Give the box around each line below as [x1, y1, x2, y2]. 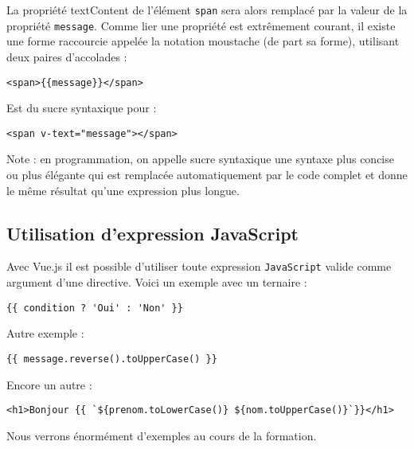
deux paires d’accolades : [6, 48, 127, 64]
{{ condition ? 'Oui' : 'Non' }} [6, 302, 183, 314]
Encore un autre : [6, 376, 92, 392]
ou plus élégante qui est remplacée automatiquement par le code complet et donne [6, 166, 408, 182]
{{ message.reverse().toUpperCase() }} [6, 353, 217, 365]
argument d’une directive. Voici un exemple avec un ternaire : [6, 274, 307, 291]
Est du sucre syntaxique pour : [6, 100, 157, 116]
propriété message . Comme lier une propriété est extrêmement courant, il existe [6, 17, 396, 33]
